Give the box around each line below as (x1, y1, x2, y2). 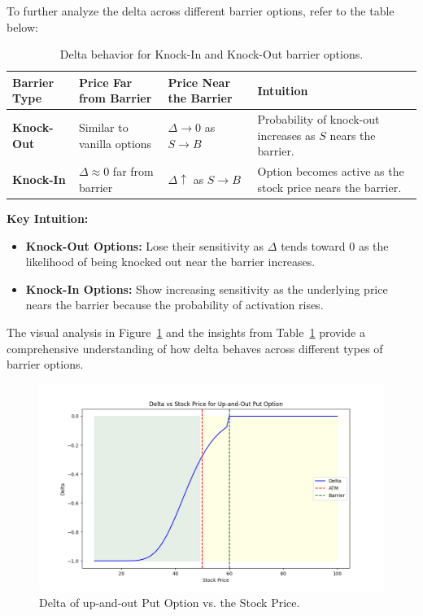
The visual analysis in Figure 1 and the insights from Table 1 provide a (7, 323, 365, 340)
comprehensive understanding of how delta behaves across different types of (7, 339, 383, 356)
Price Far (78, 73, 133, 90)
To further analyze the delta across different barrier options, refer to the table (7, 2, 395, 19)
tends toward (281, 237, 346, 254)
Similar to (78, 119, 129, 136)
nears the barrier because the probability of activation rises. (25, 296, 324, 313)
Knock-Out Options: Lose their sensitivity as (25, 237, 264, 254)
